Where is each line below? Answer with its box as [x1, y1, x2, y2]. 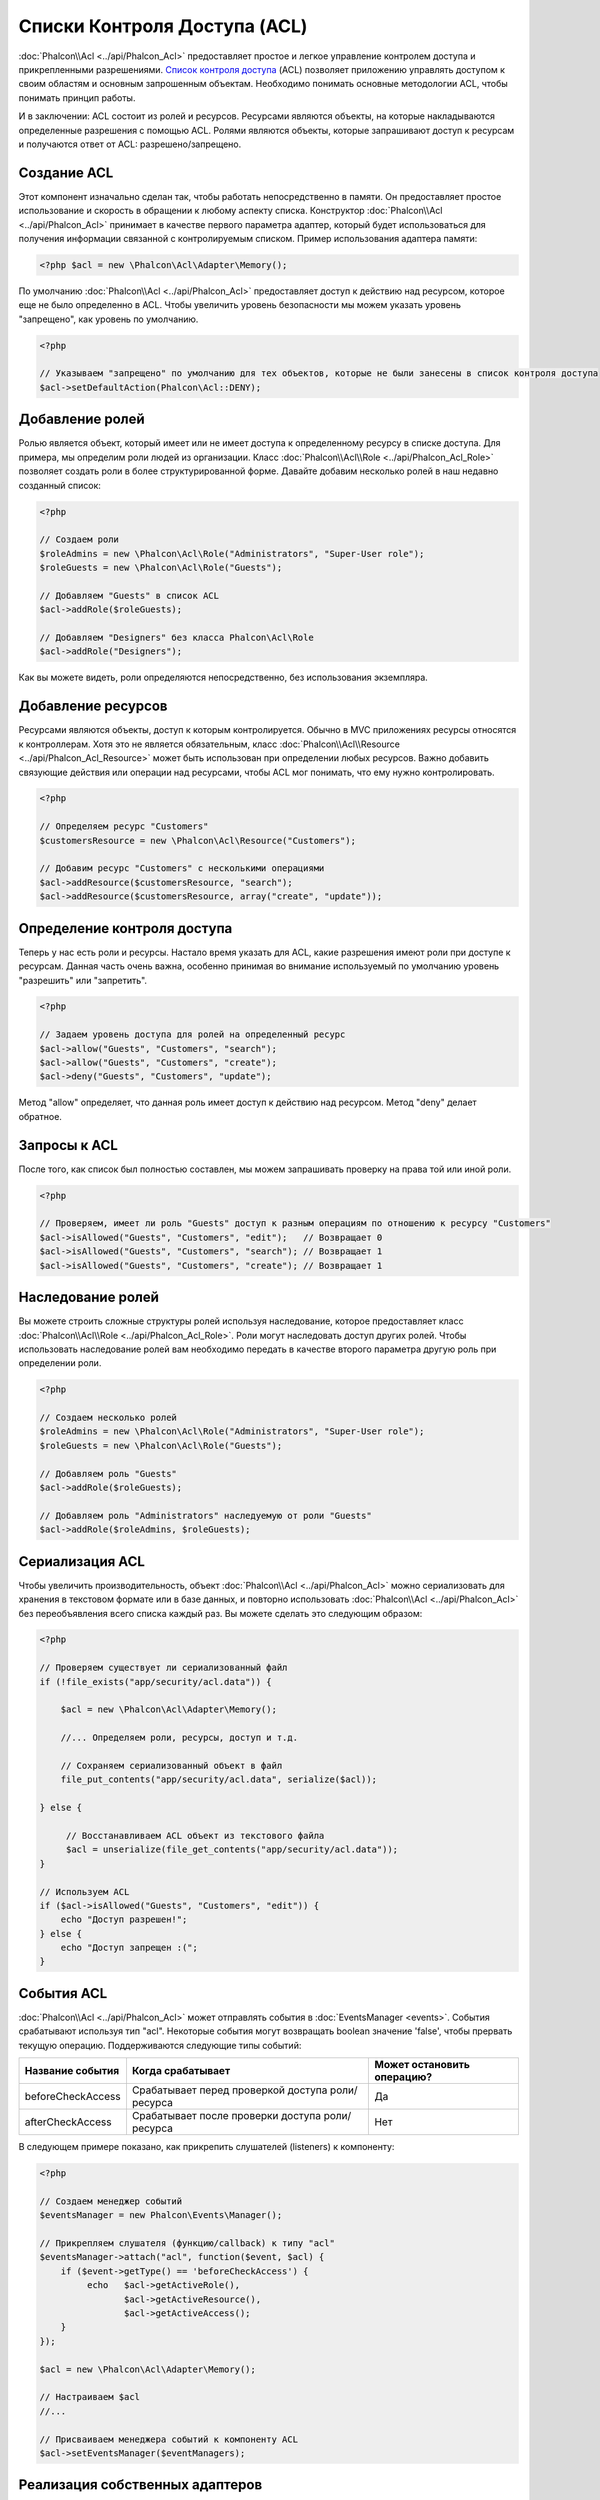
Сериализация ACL [18, 1553, 145, 1570]
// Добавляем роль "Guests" [39, 1468, 177, 1479]
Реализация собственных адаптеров [18, 2476, 263, 2494]
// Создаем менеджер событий [39, 2195, 183, 2207]
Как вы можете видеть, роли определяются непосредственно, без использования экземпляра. [18, 671, 429, 684]
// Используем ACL [39, 1886, 130, 1897]
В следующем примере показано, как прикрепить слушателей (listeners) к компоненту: [18, 2141, 395, 2153]
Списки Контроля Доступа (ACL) [18, 15, 308, 37]
